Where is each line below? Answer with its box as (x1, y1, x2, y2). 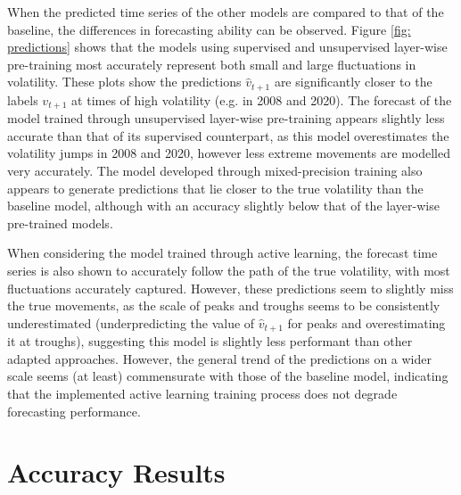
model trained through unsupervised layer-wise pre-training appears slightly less (7, 109, 445, 128)
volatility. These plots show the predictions (7, 72, 242, 91)
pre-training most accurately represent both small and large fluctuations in (7, 54, 416, 73)
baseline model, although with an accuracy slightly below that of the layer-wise (7, 196, 440, 215)
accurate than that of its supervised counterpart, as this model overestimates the (7, 126, 449, 144)
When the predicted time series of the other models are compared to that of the (7, 3, 444, 21)
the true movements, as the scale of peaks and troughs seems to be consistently (7, 296, 440, 315)
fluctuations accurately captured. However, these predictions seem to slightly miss (7, 278, 454, 297)
